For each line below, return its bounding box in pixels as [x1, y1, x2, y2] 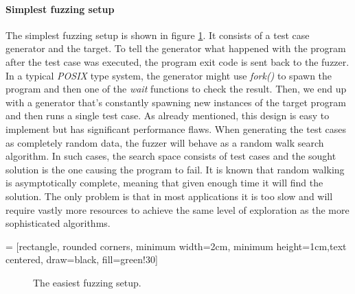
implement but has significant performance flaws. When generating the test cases [5, 121, 346, 136]
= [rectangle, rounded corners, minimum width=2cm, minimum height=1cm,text [5, 238, 347, 253]
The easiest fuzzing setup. [33, 275, 141, 289]
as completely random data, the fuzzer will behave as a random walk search [5, 135, 324, 149]
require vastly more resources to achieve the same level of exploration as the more [5, 202, 350, 217]
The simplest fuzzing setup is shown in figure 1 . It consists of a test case [5, 27, 310, 42]
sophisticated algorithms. [5, 216, 111, 230]
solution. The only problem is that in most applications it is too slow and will [5, 188, 333, 203]
